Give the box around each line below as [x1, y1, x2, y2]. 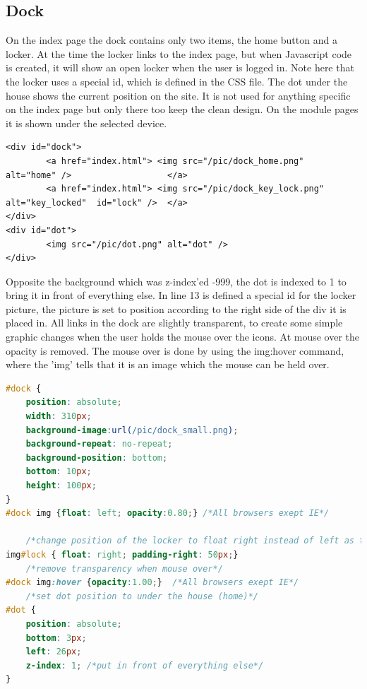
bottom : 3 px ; [25, 632, 87, 643]
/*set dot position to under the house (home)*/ [25, 591, 258, 601]
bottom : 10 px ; [25, 466, 92, 477]
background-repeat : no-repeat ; [25, 439, 173, 449]
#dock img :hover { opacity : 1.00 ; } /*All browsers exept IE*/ [6, 577, 299, 588]
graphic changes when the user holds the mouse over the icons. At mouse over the [6, 329, 360, 344]
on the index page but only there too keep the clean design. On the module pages [6, 102, 359, 117]
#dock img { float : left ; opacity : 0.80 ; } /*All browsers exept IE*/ [6, 508, 330, 519]
